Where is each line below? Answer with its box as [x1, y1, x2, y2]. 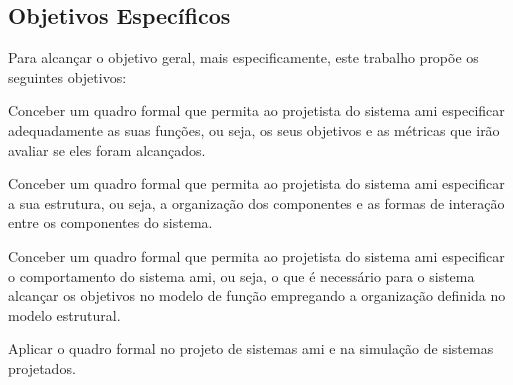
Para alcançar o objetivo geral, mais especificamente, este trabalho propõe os [8, 47, 479, 68]
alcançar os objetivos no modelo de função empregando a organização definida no [8, 285, 506, 306]
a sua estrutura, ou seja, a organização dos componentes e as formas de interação [8, 192, 505, 213]
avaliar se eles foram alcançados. [8, 139, 206, 160]
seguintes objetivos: [8, 66, 127, 87]
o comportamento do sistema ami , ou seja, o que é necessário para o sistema [8, 265, 475, 286]
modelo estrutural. [8, 304, 121, 325]
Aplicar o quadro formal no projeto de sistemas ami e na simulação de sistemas [8, 338, 494, 359]
